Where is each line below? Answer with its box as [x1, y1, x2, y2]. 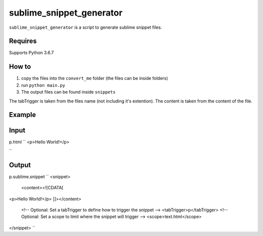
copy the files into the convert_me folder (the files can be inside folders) [21, 76, 168, 81]
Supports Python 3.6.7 [9, 50, 54, 56]
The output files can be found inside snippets [21, 89, 116, 95]
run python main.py [21, 82, 65, 88]
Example [9, 111, 36, 119]
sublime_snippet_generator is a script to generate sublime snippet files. [9, 24, 162, 30]
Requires [9, 37, 37, 45]
